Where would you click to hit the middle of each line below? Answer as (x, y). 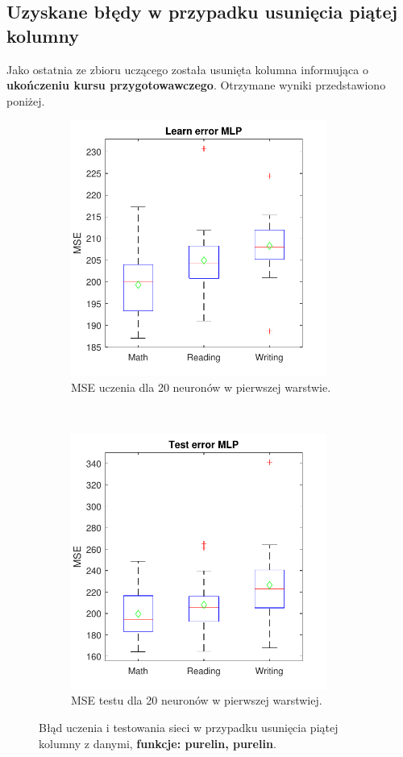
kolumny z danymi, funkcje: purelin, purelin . (158, 743)
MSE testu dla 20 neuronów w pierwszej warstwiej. (197, 700)
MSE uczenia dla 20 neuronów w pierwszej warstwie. (201, 387)
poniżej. (26, 100)
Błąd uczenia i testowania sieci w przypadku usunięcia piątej (189, 727)
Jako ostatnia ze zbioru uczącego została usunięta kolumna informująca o (187, 69)
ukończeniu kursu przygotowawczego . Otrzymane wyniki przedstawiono (196, 85)
